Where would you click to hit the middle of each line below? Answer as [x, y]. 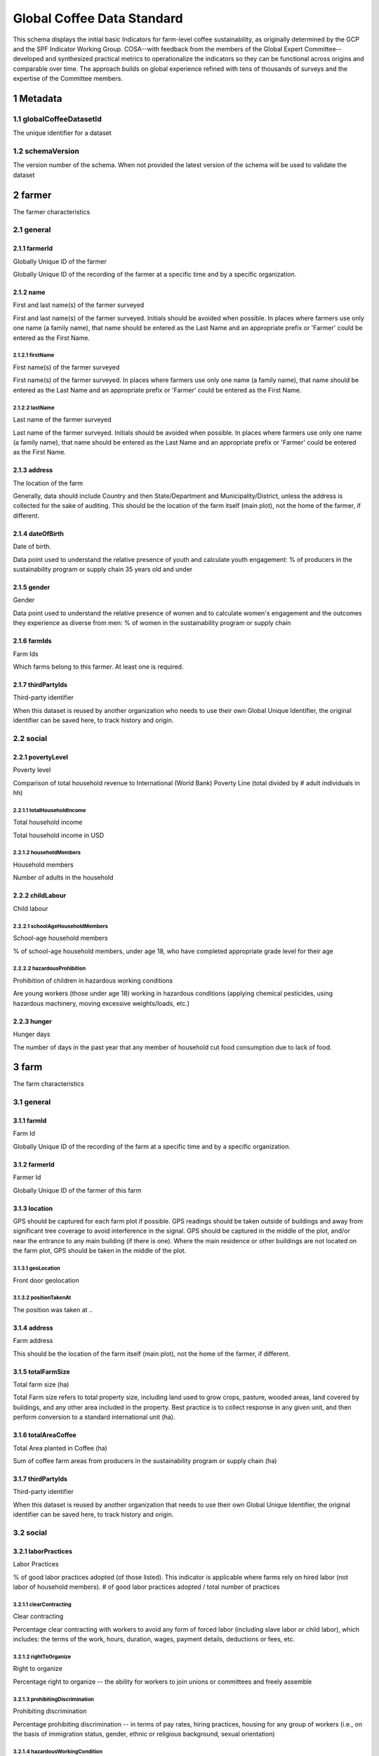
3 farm [28, 1067]
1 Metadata [38, 98]
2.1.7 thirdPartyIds [40, 684]
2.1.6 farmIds [32, 641]
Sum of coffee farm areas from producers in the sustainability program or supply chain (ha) [145, 1461]
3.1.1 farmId [30, 1121]
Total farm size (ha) [41, 1384]
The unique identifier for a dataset [62, 133]
